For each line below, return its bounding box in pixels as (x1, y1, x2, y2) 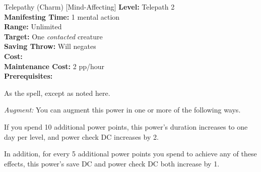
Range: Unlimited (4, 21, 62, 32)
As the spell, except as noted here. (4, 87, 110, 98)
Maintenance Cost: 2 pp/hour (4, 61, 105, 71)
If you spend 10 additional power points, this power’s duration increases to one (4, 121, 248, 132)
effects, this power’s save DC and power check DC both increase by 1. (4, 158, 220, 168)
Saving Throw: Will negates (4, 41, 96, 51)
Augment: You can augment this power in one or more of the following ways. (4, 104, 241, 115)
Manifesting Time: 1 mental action (4, 11, 120, 22)
